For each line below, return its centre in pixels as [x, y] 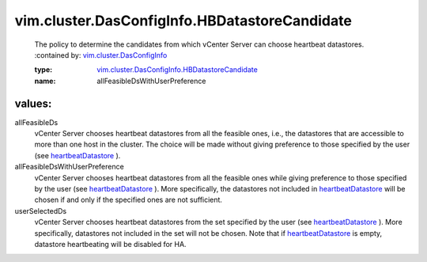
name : [45, 81]
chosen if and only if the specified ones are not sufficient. [128, 200]
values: [33, 103]
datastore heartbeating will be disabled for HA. [110, 244]
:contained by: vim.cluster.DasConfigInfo [101, 55]
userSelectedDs [41, 211]
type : [43, 70]
